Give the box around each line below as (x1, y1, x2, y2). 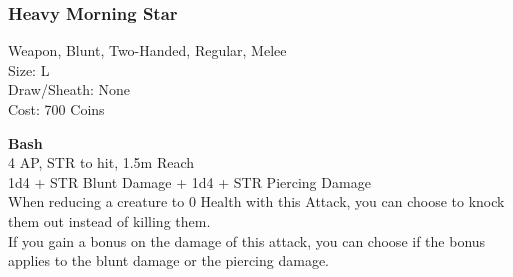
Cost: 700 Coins (8, 99, 105, 119)
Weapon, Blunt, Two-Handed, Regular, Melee (8, 40, 287, 61)
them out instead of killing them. (8, 210, 211, 231)
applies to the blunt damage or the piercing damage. (8, 250, 329, 271)
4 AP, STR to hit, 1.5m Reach (8, 152, 195, 173)
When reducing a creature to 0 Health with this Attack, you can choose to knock (8, 191, 505, 212)
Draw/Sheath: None (8, 79, 130, 100)
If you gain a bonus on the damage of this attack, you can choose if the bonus (8, 230, 486, 251)
